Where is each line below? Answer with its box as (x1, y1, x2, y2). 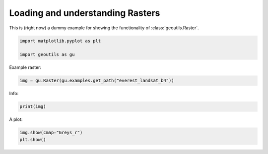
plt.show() (19, 137, 46, 142)
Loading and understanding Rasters (9, 7, 160, 18)
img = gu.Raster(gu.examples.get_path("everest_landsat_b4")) (19, 78, 174, 84)
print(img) (19, 104, 46, 109)
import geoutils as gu (19, 52, 75, 57)
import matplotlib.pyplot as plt (19, 38, 101, 44)
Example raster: (9, 64, 42, 70)
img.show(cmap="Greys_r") (19, 130, 83, 136)
